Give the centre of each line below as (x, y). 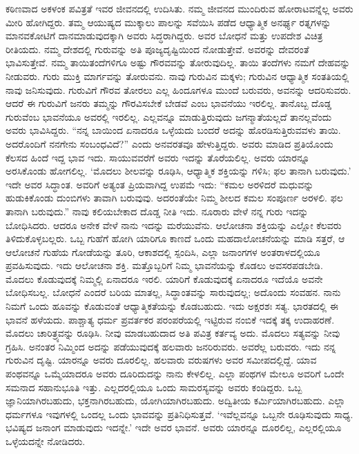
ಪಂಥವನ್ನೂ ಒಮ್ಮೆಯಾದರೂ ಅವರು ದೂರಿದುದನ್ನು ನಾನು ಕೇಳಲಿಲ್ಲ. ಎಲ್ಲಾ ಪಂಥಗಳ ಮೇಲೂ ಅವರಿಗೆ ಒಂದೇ (175, 374)
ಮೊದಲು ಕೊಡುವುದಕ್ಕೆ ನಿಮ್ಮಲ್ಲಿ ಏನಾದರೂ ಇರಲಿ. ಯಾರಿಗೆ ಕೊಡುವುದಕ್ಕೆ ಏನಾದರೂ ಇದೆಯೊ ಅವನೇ (164, 278)
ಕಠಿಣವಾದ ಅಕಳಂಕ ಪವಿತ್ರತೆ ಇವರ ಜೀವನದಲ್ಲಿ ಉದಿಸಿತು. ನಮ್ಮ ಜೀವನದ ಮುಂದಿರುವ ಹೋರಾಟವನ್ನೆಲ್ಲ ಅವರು (179, 8)
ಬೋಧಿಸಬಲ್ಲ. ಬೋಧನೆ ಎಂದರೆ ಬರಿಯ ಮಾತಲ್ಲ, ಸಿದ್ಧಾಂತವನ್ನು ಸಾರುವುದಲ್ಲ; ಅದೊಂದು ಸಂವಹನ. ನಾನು (173, 292)
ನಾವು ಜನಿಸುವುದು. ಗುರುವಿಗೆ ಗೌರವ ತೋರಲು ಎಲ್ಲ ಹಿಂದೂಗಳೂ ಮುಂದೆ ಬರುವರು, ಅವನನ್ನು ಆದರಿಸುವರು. (178, 89)
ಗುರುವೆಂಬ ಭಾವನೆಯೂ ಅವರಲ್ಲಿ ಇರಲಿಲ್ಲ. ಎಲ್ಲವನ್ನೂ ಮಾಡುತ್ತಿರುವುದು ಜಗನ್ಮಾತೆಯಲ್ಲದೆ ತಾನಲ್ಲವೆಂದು (169, 116)
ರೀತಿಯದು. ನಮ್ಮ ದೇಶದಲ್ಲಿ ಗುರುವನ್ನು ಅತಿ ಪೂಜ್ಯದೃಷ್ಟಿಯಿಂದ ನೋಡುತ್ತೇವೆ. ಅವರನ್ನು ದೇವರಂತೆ (157, 49)
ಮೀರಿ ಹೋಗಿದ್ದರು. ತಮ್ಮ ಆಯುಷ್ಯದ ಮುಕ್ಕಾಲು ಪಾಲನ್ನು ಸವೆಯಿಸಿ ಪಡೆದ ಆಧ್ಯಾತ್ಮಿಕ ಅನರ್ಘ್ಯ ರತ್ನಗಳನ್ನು (168, 22)
